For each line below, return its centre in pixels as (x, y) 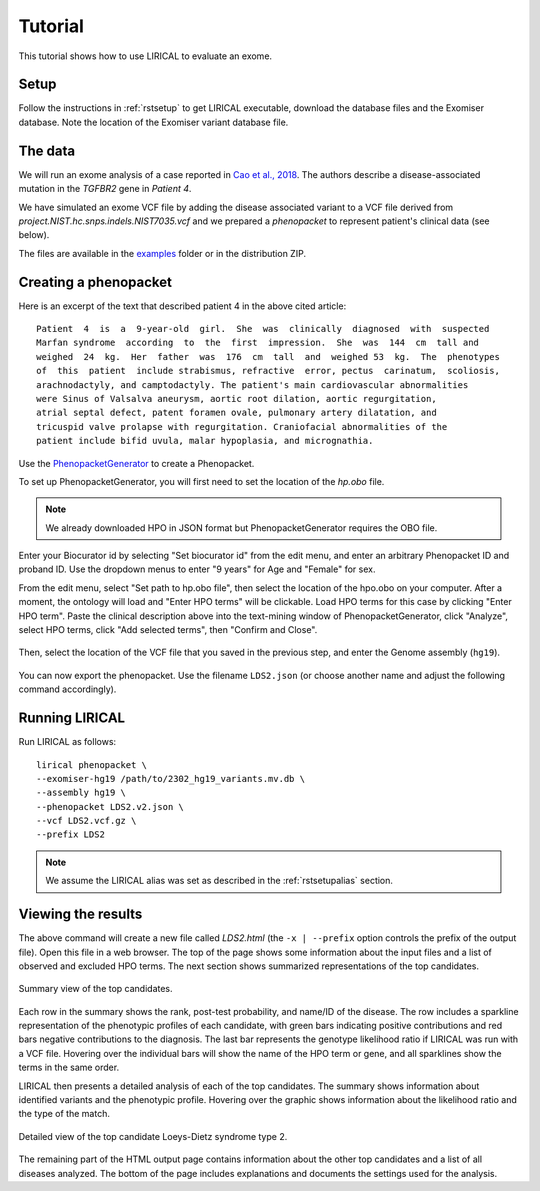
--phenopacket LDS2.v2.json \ (110, 806)
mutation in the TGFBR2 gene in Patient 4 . (105, 189)
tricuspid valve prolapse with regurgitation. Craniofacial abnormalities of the (242, 426)
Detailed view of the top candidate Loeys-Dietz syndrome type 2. (153, 1136)
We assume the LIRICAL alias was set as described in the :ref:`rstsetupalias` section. (219, 881)
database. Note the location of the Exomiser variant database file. (153, 122)
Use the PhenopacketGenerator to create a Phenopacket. (136, 463)
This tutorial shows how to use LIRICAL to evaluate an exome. (145, 56)
